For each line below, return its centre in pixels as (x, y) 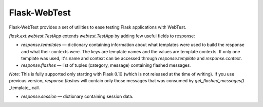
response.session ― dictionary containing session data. (77, 96)
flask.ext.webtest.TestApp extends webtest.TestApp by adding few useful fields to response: (102, 36)
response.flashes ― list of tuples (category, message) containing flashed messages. (106, 65)
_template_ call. (24, 88)
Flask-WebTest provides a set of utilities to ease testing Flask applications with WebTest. (98, 27)
